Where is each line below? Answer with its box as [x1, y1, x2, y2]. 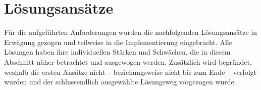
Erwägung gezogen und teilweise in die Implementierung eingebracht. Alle [4, 36, 232, 47]
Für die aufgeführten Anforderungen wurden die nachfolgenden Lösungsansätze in [4, 27, 257, 37]
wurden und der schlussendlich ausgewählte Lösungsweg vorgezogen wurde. [4, 76, 236, 87]
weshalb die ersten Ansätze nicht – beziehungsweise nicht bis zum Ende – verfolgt [4, 66, 257, 77]
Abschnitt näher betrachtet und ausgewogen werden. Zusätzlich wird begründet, [4, 56, 252, 67]
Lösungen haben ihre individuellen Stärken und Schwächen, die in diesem [4, 47, 231, 57]
